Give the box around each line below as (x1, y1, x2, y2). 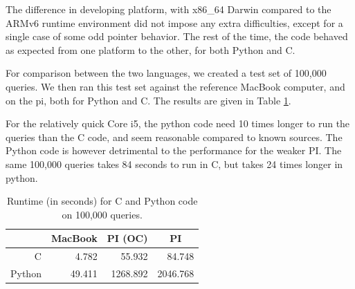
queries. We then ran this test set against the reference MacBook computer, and (6, 79, 345, 93)
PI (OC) (107, 231, 148, 245)
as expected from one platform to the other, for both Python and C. (6, 42, 295, 57)
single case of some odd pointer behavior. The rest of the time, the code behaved (6, 29, 348, 44)
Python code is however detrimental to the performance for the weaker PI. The (6, 143, 342, 158)
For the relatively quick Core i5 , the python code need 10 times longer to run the (6, 116, 350, 131)
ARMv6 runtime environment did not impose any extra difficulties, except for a (6, 15, 343, 30)
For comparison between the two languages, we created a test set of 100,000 (6, 66, 327, 80)
